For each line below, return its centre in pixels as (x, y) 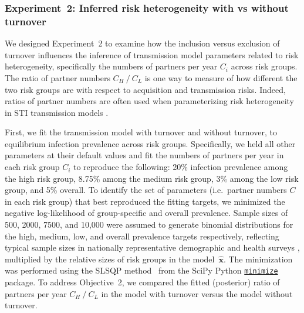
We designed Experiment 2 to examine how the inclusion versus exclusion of (142, 43)
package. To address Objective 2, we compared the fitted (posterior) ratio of (142, 282)
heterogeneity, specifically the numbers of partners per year (111, 66)
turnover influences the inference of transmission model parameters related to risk (152, 54)
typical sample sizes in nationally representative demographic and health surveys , (152, 247)
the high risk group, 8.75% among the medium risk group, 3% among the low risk (152, 178)
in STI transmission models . (57, 112)
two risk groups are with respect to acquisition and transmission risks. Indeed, (145, 89)
